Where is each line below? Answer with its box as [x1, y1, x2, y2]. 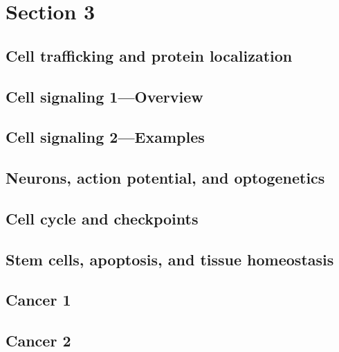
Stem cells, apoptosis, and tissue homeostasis [6, 248, 334, 270]
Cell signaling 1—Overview [6, 85, 203, 107]
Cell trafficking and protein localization [6, 44, 293, 66]
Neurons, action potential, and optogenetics [6, 167, 325, 188]
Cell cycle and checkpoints [6, 207, 199, 229]
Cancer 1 [6, 289, 71, 310]
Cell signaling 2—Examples [6, 126, 205, 148]
